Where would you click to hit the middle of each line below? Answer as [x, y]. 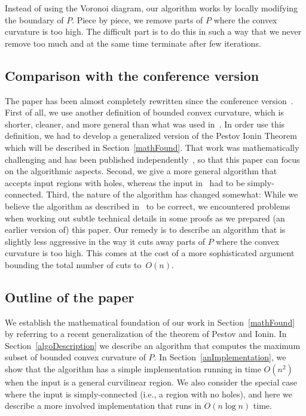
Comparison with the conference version [132, 75]
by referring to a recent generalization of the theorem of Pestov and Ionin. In [146, 334]
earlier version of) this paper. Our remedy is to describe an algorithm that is [145, 230]
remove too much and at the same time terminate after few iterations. [133, 43]
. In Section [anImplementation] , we [220, 357]
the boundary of [34, 19]
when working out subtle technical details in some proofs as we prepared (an [145, 218]
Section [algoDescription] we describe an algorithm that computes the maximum [153, 345]
